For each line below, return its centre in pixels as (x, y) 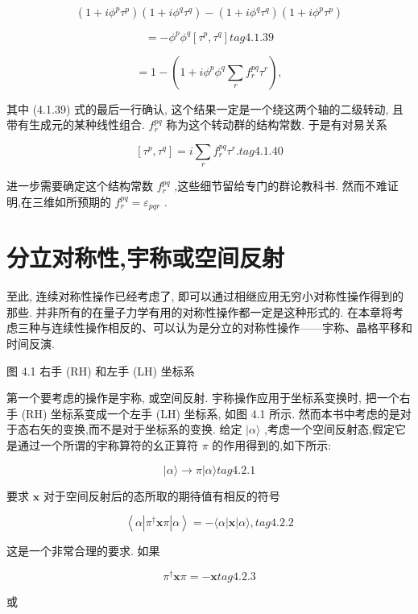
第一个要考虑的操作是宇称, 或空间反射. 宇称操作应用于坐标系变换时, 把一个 (203, 398)
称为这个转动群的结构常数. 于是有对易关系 (277, 124)
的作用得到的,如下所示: (272, 445)
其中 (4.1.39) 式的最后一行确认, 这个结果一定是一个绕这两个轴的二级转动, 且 (205, 108)
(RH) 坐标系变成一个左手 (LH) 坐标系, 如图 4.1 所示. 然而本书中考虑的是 (211, 413)
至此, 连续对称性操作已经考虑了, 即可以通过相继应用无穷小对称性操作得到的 (205, 296)
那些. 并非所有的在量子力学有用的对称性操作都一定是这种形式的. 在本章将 (200, 311)
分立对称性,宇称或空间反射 (145, 257)
